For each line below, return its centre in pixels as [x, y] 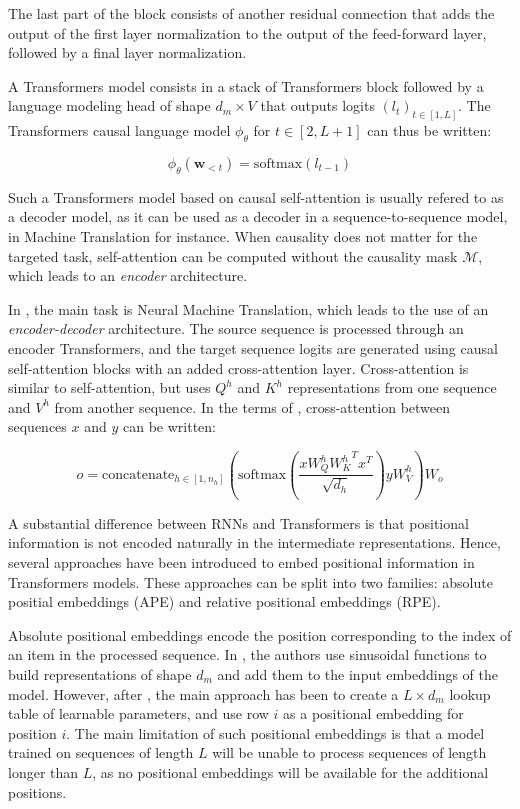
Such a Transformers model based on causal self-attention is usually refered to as [256, 196]
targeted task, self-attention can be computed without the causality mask [233, 255]
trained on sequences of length [101, 752]
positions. [37, 791]
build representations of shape [100, 674]
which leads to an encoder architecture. [128, 275]
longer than [43, 771]
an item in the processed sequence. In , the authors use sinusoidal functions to [247, 654]
